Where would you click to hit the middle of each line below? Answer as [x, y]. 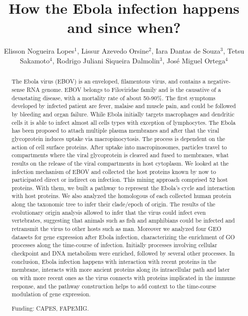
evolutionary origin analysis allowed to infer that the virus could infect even [109, 212]
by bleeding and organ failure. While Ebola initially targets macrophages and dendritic [123, 114]
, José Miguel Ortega [194, 60]
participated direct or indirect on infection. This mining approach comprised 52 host [120, 180]
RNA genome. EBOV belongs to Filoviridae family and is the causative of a [124, 89]
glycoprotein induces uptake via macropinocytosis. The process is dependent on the [118, 138]
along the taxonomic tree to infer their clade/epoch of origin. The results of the [113, 204]
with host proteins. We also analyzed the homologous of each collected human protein [122, 196]
